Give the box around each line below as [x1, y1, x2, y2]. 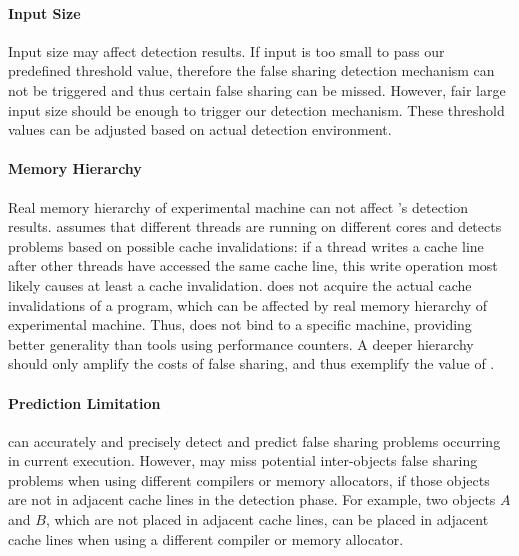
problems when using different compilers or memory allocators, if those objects [8, 469, 490, 490]
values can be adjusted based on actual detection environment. [8, 119, 392, 140]
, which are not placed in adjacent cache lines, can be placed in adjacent [45, 509, 489, 530]
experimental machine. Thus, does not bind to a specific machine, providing [8, 314, 472, 335]
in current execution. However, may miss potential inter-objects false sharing [8, 450, 478, 471]
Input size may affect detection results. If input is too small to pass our [8, 40, 445, 61]
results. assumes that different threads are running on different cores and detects [8, 216, 502, 237]
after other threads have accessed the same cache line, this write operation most [8, 255, 498, 276]
